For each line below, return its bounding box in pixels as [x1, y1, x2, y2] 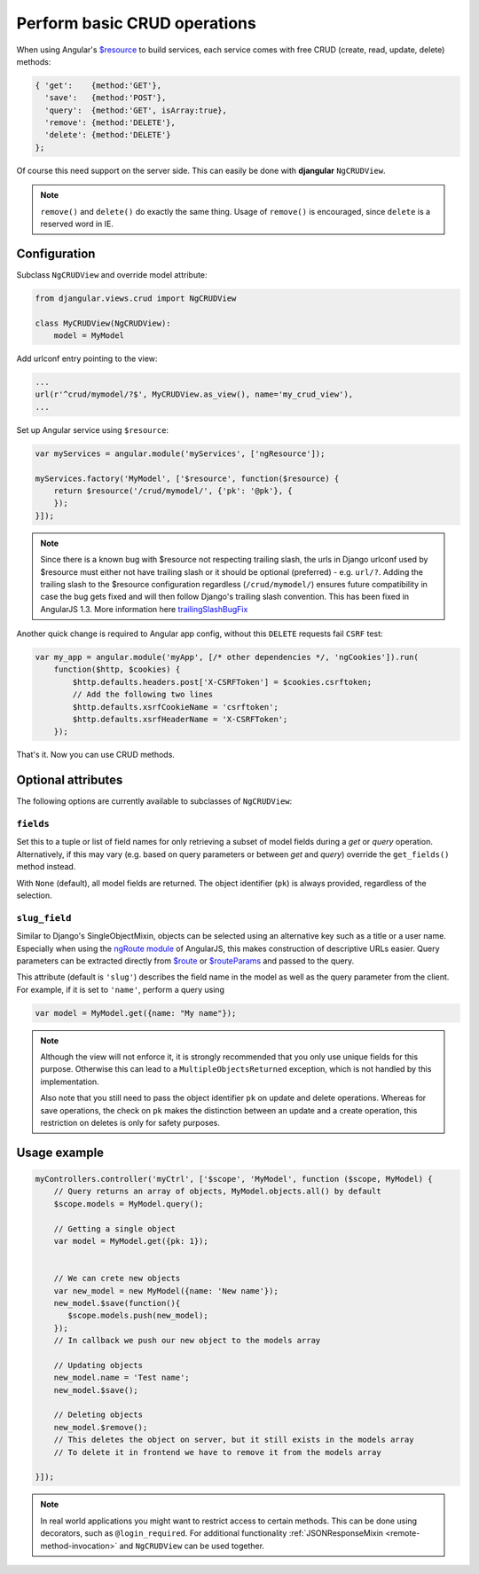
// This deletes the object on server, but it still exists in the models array [53, 1435, 414, 1445]
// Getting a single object [53, 1224, 177, 1233]
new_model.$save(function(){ [53, 1298, 181, 1308]
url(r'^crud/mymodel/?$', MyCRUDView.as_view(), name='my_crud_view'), [35, 390, 354, 399]
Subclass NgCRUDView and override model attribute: [16, 269, 208, 279]
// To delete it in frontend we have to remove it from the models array [53, 1447, 381, 1457]
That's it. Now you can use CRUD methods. [16, 750, 175, 760]
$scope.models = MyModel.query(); [53, 1199, 204, 1208]
